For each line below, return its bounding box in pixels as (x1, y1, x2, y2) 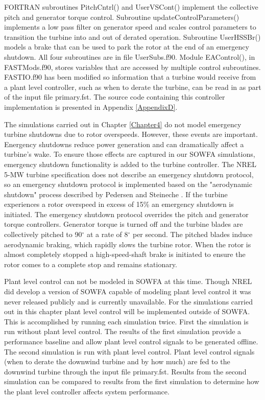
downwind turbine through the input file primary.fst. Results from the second (4, 366, 247, 377)
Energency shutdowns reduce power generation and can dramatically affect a (4, 138, 244, 149)
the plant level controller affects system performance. (4, 386, 170, 396)
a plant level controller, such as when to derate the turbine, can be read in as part (4, 81, 261, 92)
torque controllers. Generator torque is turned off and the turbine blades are (4, 219, 243, 229)
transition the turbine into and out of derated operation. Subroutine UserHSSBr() (4, 31, 261, 42)
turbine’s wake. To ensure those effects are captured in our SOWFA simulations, (4, 149, 255, 159)
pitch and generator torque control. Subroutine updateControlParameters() (4, 11, 239, 22)
